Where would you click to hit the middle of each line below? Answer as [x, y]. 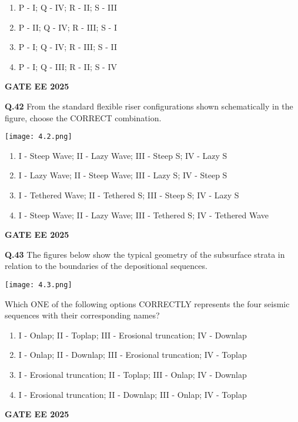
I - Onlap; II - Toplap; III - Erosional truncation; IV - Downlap [133, 335]
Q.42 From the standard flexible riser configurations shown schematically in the [149, 106]
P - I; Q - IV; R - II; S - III [68, 7]
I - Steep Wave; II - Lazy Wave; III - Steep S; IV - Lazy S [123, 155]
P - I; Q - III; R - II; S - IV [68, 66]
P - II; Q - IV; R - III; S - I [68, 27]
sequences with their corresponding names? [82, 315]
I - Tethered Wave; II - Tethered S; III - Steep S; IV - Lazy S [129, 195]
